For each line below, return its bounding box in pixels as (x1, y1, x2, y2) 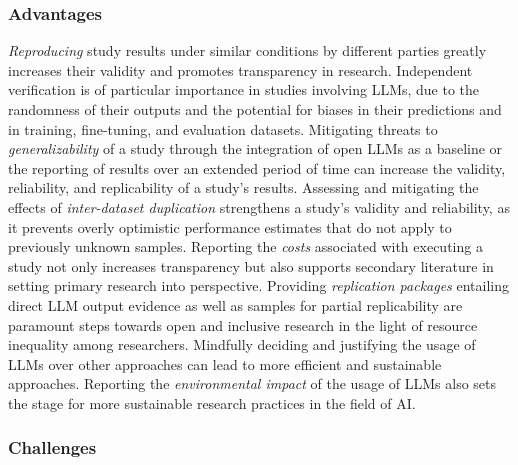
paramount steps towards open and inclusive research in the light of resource (8, 314, 478, 335)
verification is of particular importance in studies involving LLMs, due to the (8, 79, 480, 100)
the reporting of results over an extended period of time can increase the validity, (8, 157, 506, 178)
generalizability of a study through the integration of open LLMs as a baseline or (8, 138, 503, 159)
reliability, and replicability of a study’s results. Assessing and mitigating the (8, 177, 479, 198)
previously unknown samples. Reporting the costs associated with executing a (8, 236, 483, 257)
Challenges (8, 435, 97, 460)
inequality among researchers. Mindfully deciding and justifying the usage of (8, 334, 476, 355)
